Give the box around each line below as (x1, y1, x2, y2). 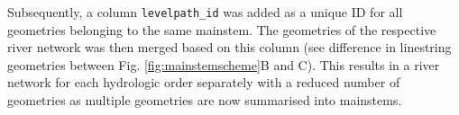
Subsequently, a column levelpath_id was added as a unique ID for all (7, 3, 403, 21)
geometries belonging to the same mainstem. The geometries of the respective (7, 20, 436, 39)
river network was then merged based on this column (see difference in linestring (7, 38, 452, 57)
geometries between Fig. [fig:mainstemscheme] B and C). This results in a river (7, 55, 440, 74)
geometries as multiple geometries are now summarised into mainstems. (7, 91, 402, 110)
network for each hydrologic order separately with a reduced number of (7, 73, 400, 92)
